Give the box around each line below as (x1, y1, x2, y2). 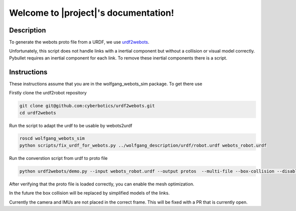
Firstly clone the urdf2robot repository (9, 90, 87, 96)
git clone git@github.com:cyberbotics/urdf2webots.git (19, 103, 155, 109)
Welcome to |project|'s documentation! (9, 7, 175, 18)
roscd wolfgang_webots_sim (19, 136, 85, 141)
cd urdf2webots (19, 110, 56, 116)
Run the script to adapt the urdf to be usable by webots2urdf (9, 122, 133, 128)
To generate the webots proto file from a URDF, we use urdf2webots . (9, 39, 149, 45)
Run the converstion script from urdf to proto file (9, 155, 108, 161)
